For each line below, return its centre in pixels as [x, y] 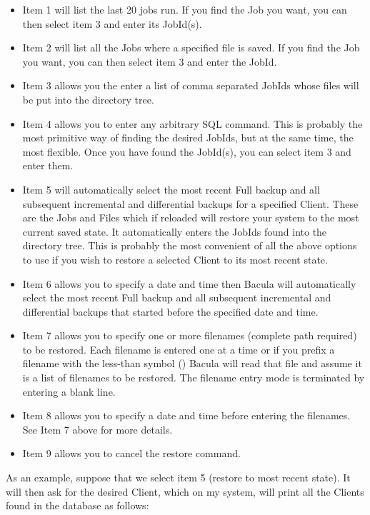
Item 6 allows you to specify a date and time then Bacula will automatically [189, 283]
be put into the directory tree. [88, 99]
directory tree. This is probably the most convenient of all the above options [190, 245]
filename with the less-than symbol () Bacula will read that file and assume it [192, 363]
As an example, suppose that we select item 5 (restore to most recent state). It [178, 477]
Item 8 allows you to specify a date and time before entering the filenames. [186, 415]
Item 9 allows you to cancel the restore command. [131, 453]
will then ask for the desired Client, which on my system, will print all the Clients [185, 491]
